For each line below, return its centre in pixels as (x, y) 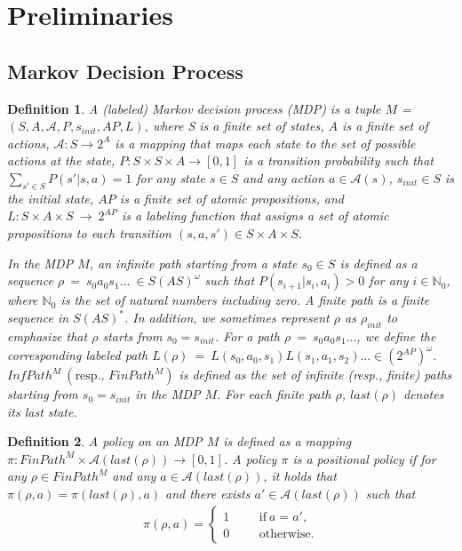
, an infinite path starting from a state (193, 263)
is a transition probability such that (338, 160)
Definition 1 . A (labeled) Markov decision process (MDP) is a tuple (194, 108)
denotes (423, 394)
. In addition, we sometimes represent (227, 318)
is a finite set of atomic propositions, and (231, 198)
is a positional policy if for (364, 458)
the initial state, (51, 198)
